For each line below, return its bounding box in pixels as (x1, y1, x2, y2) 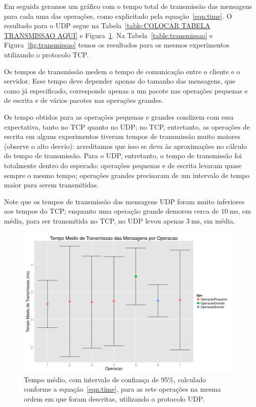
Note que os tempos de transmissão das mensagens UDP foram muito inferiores (4, 196, 245, 206)
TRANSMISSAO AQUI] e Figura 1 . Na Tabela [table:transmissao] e (4, 30, 213, 40)
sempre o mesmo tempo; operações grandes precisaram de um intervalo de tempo (4, 170, 250, 180)
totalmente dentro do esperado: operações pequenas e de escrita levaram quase (4, 160, 242, 170)
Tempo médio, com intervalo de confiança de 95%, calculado (24, 374, 206, 384)
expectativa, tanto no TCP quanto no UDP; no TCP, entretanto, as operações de (4, 121, 250, 132)
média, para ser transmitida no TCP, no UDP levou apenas (4, 215, 184, 226)
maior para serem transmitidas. (4, 180, 99, 190)
